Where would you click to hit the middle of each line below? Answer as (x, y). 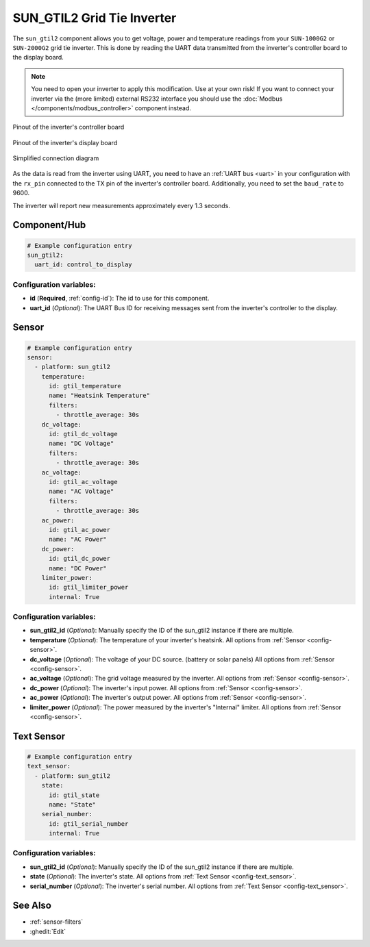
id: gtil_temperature (85, 386)
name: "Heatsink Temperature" (100, 396)
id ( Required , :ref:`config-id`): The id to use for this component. (120, 299)
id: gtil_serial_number (89, 824)
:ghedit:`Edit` (48, 931)
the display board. (38, 58)
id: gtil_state (74, 795)
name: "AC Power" (78, 540)
